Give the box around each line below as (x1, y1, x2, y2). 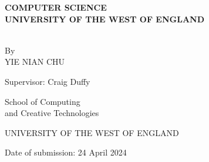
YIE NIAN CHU (5, 55, 65, 68)
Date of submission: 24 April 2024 (5, 146, 127, 158)
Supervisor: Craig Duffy (5, 75, 90, 87)
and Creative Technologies (5, 107, 99, 119)
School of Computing (5, 95, 80, 107)
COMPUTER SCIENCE (5, 1, 107, 13)
